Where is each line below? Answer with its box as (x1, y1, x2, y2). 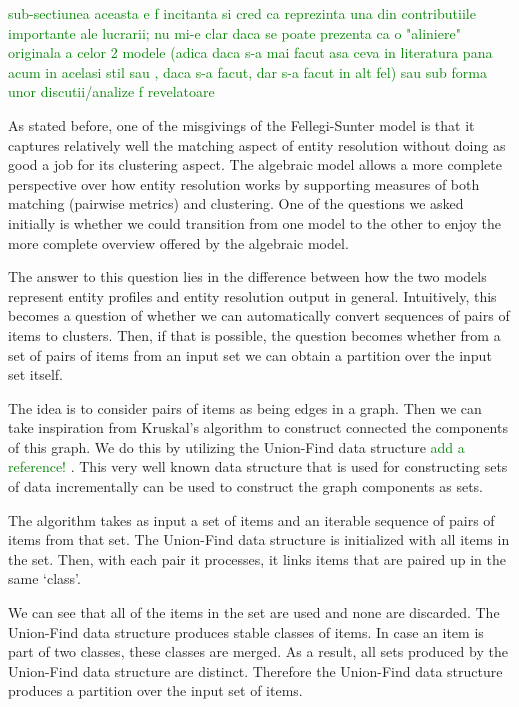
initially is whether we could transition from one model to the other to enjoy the (8, 212, 502, 233)
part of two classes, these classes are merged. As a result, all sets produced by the (8, 641, 508, 662)
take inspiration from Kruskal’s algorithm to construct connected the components (8, 417, 508, 438)
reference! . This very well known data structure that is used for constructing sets (8, 456, 508, 477)
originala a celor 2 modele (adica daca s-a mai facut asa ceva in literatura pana (8, 42, 493, 63)
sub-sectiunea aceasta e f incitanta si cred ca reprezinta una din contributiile (8, 3, 476, 23)
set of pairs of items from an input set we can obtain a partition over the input (8, 344, 492, 365)
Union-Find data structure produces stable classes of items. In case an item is (8, 621, 484, 642)
